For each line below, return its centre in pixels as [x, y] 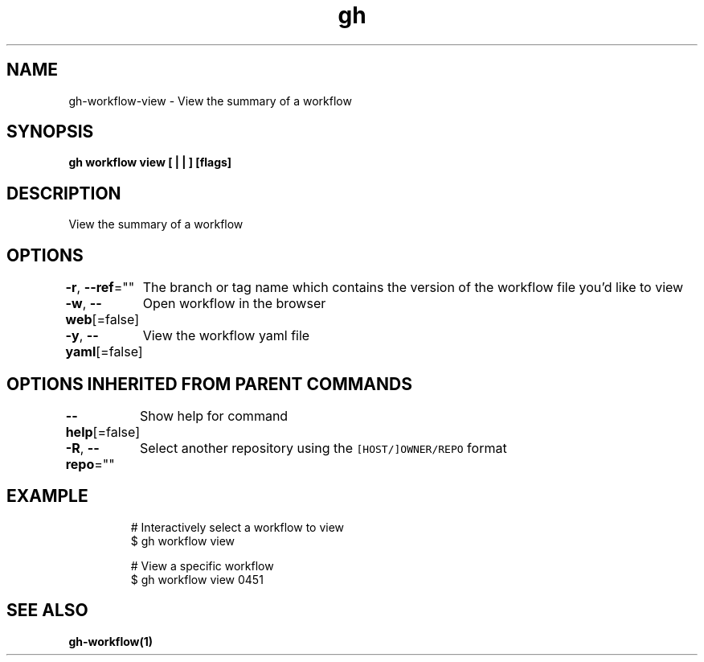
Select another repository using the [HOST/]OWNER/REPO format [323, 448]
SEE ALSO [47, 611]
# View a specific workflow [202, 565]
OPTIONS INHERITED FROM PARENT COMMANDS [209, 384]
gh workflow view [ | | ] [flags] [150, 162]
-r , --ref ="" [100, 288]
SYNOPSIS [50, 132]
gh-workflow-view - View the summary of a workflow [210, 101]
